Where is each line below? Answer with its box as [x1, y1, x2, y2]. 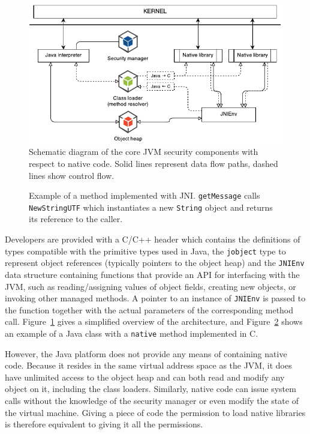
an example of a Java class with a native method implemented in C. [5, 327, 258, 339]
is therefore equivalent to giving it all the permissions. [5, 418, 203, 430]
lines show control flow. [29, 169, 115, 181]
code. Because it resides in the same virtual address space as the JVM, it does [5, 359, 292, 372]
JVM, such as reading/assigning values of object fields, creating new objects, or [5, 280, 296, 292]
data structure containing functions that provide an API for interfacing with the [5, 268, 300, 280]
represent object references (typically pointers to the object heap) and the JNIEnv [5, 256, 305, 269]
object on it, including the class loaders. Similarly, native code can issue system [5, 382, 296, 395]
